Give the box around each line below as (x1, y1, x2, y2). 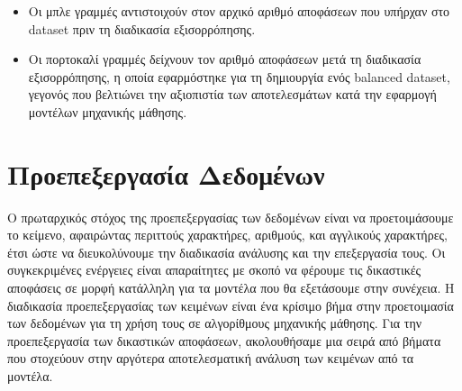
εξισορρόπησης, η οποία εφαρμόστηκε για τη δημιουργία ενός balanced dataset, (28, 67, 450, 86)
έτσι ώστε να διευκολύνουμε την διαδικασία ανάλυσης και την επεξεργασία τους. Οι (7, 242, 446, 261)
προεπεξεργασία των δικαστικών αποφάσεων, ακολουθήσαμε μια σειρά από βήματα (7, 331, 441, 350)
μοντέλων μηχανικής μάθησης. (28, 102, 187, 121)
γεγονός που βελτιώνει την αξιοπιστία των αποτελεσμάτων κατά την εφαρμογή (28, 85, 437, 104)
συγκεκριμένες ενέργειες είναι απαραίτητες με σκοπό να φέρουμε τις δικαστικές (7, 260, 421, 279)
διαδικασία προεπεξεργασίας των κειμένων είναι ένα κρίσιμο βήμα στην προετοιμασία (7, 296, 454, 314)
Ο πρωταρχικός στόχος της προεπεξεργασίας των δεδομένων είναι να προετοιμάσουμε (7, 207, 454, 226)
